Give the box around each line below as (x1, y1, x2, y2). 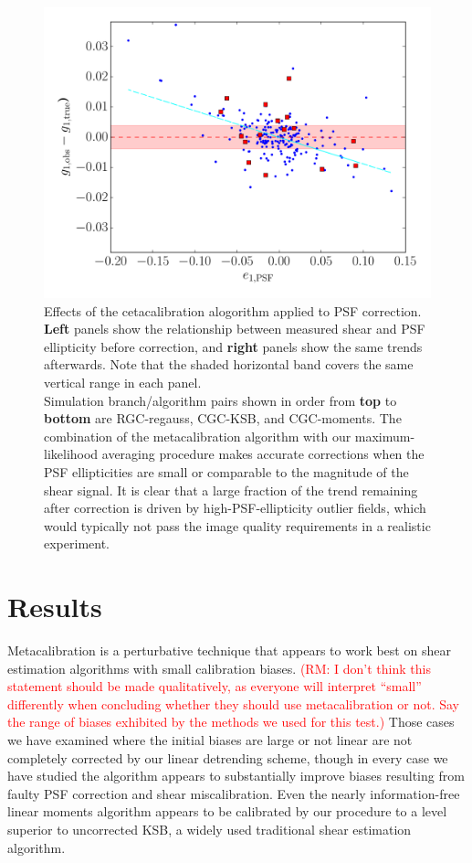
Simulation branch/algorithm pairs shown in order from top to (44, 390, 397, 410)
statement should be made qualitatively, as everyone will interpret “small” (7, 677, 422, 696)
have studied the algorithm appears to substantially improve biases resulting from (7, 766, 465, 785)
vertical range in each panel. (44, 372, 202, 391)
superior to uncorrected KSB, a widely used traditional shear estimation (7, 819, 412, 838)
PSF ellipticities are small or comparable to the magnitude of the (44, 462, 409, 481)
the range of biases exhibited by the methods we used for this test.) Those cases (7, 712, 455, 731)
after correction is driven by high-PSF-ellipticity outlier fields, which (44, 498, 426, 517)
